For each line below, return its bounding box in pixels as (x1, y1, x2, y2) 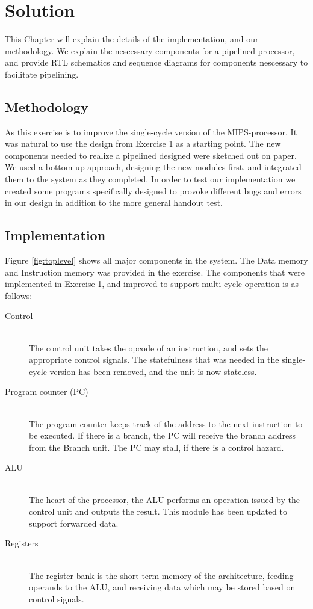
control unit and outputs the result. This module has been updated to (29, 505, 287, 518)
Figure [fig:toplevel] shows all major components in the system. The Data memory (5, 254, 308, 267)
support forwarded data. (29, 516, 119, 529)
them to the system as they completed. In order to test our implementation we (5, 173, 296, 185)
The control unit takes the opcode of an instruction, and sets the (29, 341, 268, 354)
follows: (5, 289, 33, 301)
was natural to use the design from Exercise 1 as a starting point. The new (5, 137, 281, 150)
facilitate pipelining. (5, 67, 79, 80)
